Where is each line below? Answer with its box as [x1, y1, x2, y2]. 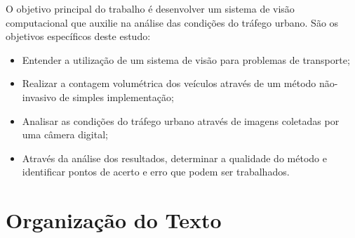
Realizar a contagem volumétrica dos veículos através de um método [22, 76, 316, 91]
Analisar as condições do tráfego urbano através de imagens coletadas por [22, 113, 340, 128]
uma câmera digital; [22, 127, 108, 142]
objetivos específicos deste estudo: [6, 29, 151, 44]
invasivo [22, 89, 57, 104]
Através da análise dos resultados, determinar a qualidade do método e [22, 150, 327, 165]
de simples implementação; [59, 89, 174, 104]
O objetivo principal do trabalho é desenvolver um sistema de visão [6, 1, 295, 15]
